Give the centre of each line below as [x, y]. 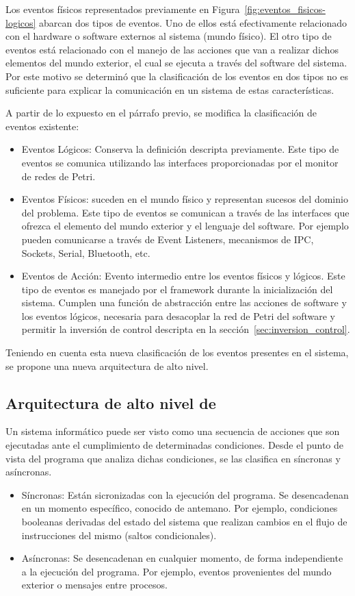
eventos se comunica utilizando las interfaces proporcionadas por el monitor [180, 162]
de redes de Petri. [58, 176]
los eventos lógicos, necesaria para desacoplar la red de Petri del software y [178, 315]
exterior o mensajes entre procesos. [94, 585]
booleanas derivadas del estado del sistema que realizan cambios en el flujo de [184, 522]
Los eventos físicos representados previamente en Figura [123, 9]
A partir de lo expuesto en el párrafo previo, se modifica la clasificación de [161, 113]
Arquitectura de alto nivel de [111, 402]
